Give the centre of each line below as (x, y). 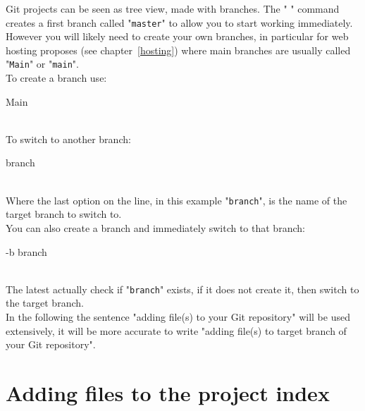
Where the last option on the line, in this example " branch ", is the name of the (177, 200)
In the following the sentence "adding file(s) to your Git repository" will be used (178, 316)
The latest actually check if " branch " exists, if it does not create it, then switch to (182, 289)
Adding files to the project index (168, 392)
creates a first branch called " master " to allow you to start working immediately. (179, 22)
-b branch (26, 251)
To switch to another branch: (68, 139)
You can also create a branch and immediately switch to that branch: (155, 227)
